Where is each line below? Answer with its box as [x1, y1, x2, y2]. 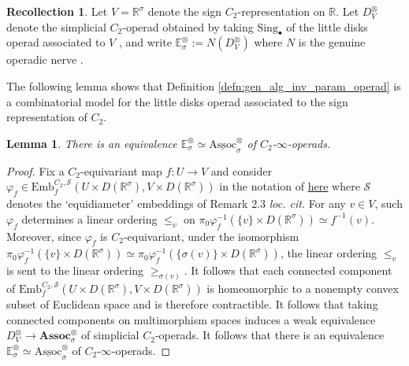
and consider [210, 162, 272, 179]
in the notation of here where [219, 178, 360, 194]
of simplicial [80, 327, 139, 343]
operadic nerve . [6, 51, 84, 68]
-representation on [237, 3, 325, 19]
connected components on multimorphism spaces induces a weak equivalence [6, 311, 376, 327]
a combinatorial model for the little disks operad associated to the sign [6, 93, 348, 109]
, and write [118, 34, 172, 50]
